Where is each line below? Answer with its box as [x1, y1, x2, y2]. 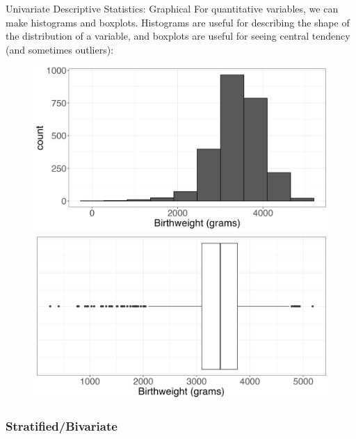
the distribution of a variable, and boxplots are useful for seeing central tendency [6, 29, 350, 43]
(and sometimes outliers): [6, 42, 114, 56]
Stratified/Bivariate [6, 417, 118, 435]
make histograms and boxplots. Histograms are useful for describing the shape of [6, 15, 350, 29]
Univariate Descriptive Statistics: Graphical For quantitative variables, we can [6, 1, 339, 15]
